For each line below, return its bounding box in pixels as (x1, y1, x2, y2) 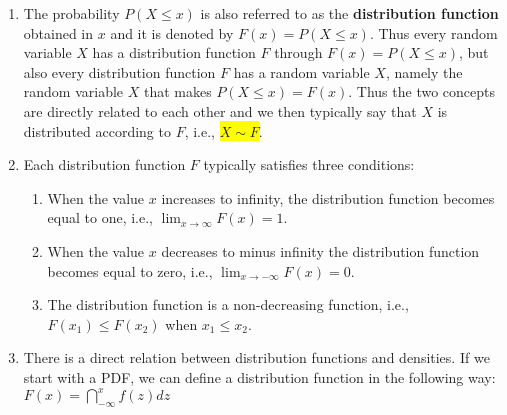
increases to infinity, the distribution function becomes (161, 187, 495, 208)
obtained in (23, 22, 94, 43)
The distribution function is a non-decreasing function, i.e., (47, 294, 409, 315)
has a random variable (233, 61, 370, 82)
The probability (23, 3, 120, 23)
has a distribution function (92, 42, 256, 63)
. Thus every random (369, 22, 498, 43)
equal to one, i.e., (47, 207, 153, 228)
